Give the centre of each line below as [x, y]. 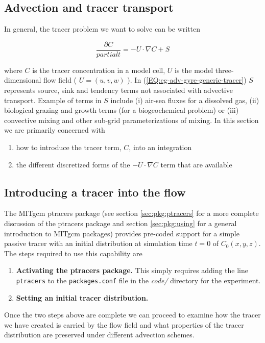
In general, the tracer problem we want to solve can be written [102, 29]
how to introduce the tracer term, [69, 147]
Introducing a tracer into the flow [95, 192]
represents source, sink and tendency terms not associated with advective [118, 90]
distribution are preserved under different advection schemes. [99, 335]
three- [224, 70]
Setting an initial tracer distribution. [82, 297]
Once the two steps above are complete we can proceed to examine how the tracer [132, 315]
